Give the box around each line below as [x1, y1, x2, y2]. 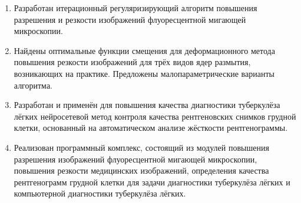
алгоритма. [14, 79, 52, 91]
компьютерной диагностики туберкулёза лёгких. [14, 187, 186, 199]
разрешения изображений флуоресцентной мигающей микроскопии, [14, 153, 257, 165]
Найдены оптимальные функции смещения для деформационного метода [14, 44, 275, 56]
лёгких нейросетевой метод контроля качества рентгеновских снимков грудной [14, 110, 296, 122]
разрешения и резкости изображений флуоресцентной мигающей [14, 13, 246, 25]
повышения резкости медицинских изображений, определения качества [14, 164, 269, 177]
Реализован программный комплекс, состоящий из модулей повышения [14, 141, 269, 153]
